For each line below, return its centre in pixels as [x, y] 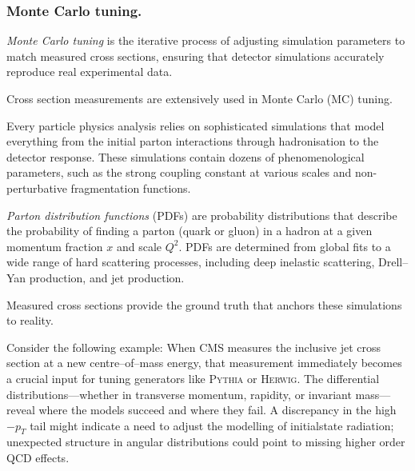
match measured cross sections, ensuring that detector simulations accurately [196, 56]
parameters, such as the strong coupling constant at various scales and [179, 172]
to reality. [30, 320]
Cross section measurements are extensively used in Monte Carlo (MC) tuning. [200, 98]
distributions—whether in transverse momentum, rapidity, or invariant [179, 394]
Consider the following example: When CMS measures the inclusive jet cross [194, 347]
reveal [21, 410]
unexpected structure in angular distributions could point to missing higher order [206, 442]
